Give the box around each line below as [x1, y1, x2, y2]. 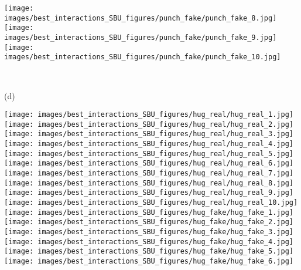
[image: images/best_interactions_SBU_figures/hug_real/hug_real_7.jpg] [4, 169, 293, 178]
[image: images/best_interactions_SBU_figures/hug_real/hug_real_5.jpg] [4, 149, 293, 158]
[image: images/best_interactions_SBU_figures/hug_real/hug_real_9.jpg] [4, 188, 293, 197]
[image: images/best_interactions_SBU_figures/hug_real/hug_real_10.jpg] [4, 198, 298, 207]
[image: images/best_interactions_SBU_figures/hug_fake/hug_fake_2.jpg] [4, 218, 293, 227]
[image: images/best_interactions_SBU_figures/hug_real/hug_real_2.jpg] [4, 120, 293, 129]
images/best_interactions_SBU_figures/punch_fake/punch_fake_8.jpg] [4, 14, 277, 22]
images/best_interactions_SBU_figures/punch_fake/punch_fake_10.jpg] [4, 53, 281, 62]
